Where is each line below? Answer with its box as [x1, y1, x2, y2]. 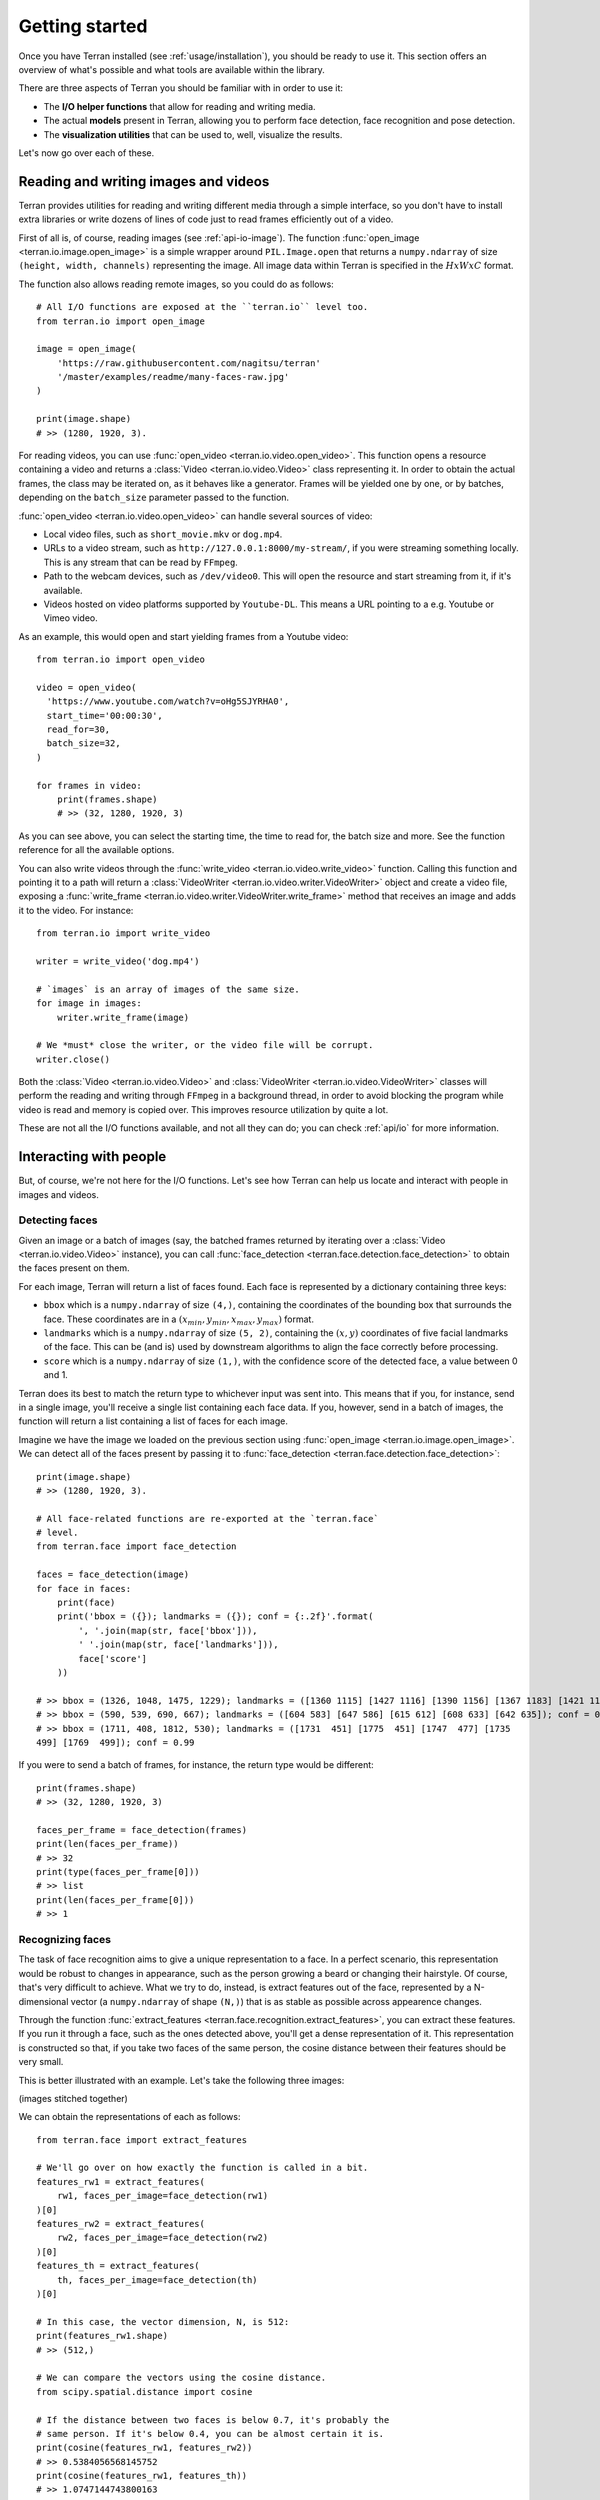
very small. [18, 2056, 64, 2068]
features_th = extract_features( [36, 2260, 200, 2272]
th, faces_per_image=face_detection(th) [56, 2274, 259, 2285]
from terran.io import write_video [36, 928, 211, 939]
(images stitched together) [18, 2092, 129, 2104]
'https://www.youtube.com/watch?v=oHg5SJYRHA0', [46, 696, 290, 707]
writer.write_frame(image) [56, 1011, 190, 1023]
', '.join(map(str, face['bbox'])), [78, 1625, 259, 1636]
